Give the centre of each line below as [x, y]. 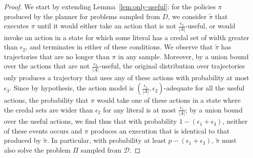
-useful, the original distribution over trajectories [172, 66]
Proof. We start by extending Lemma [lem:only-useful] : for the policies [110, 6]
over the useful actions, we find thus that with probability [91, 121]
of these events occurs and [43, 130]
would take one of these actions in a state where [169, 100]
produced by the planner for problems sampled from [82, 16]
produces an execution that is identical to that [160, 130]
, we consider [187, 16]
